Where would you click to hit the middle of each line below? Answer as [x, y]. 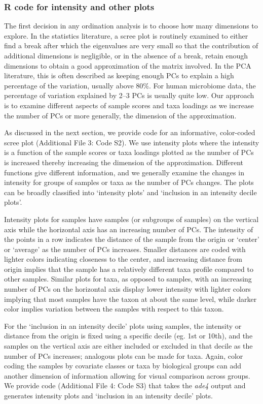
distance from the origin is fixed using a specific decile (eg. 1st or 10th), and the [128, 336]
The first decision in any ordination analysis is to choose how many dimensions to [131, 26]
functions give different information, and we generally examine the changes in [124, 172]
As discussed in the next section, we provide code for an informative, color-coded [130, 132]
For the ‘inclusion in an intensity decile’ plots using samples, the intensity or [123, 325]
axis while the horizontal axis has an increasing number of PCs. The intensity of [129, 229]
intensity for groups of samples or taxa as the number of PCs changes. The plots [129, 182]
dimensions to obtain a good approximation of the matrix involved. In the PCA [128, 65]
